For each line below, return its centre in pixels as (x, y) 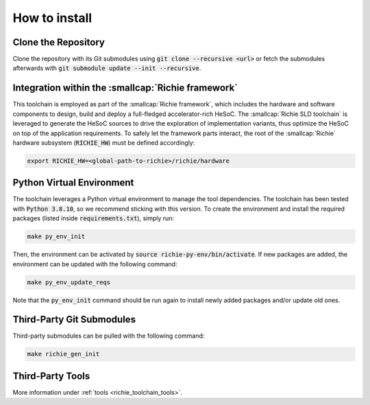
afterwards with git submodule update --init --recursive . (107, 68)
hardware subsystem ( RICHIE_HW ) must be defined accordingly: (104, 142)
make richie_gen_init (63, 354)
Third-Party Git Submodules (74, 320)
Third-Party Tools (51, 376)
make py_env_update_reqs (69, 282)
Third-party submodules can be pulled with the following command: (109, 336)
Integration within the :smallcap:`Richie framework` (125, 88)
